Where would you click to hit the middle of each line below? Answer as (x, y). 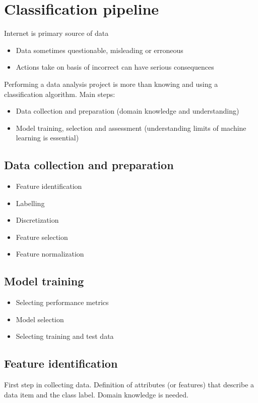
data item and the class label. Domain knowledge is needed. (96, 394)
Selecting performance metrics (62, 302)
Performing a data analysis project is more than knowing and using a (111, 84)
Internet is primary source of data (56, 33)
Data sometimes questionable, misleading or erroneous (100, 50)
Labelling (30, 203)
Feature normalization (50, 254)
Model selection (40, 319)
